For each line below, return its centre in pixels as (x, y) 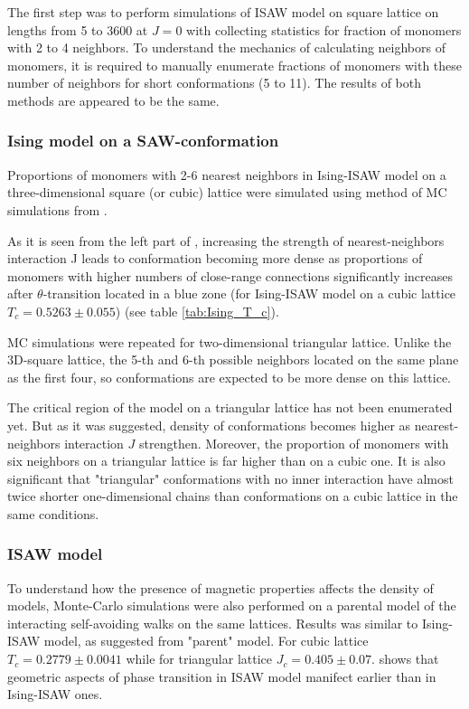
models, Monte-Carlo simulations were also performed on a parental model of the (232, 605)
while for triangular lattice (199, 659)
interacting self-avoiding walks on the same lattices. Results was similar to (213, 623)
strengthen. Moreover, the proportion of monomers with (294, 443)
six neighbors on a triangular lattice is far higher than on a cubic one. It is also (226, 461)
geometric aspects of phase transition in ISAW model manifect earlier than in (222, 676)
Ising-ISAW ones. (55, 694)
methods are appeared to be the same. (113, 100)
